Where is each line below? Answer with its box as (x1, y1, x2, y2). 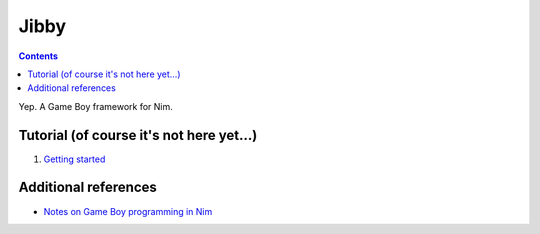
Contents (18, 50, 59, 62)
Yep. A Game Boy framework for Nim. (18, 100, 174, 112)
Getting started (43, 153, 106, 165)
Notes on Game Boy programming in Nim (43, 205, 213, 217)
